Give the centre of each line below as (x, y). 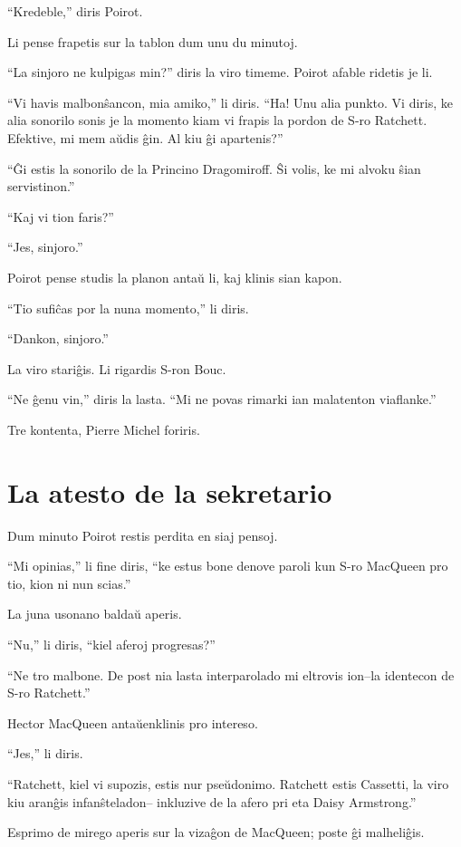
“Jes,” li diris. (45, 753)
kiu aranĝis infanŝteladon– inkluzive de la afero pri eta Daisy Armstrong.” (212, 801)
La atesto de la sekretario (170, 491)
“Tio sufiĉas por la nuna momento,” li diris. (128, 308)
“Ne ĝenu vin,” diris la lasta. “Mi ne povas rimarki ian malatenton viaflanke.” (222, 399)
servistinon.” (41, 186)
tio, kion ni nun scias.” (69, 583)
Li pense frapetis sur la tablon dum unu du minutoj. (153, 41)
